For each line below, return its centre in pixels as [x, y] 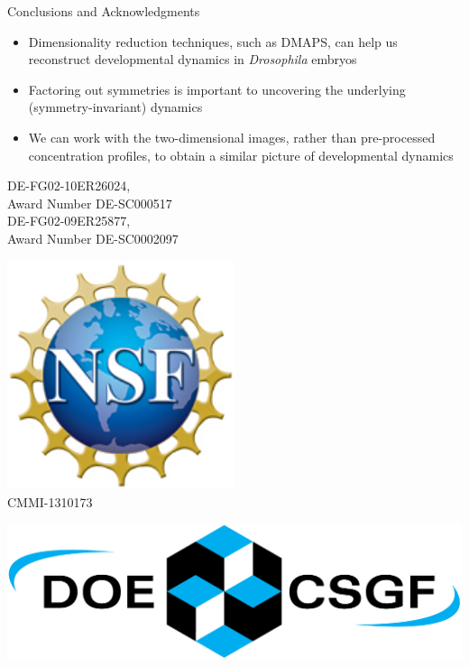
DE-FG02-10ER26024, [69, 185]
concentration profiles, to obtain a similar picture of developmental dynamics [241, 155]
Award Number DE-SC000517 [90, 203]
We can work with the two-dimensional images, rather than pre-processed [232, 137]
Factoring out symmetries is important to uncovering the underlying [217, 89]
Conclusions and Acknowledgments [104, 11]
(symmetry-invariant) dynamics [115, 107]
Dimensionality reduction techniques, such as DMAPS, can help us [213, 41]
